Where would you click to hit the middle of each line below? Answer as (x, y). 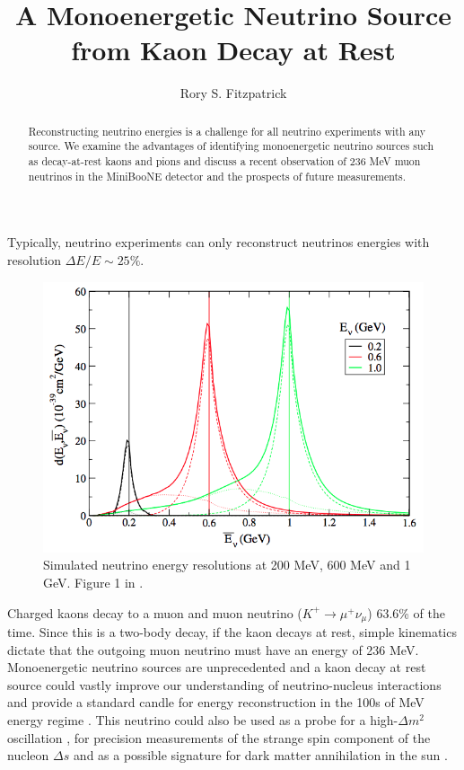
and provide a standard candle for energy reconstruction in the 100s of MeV (216, 702)
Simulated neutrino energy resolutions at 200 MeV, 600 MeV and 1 (227, 565)
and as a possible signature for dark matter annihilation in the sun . (260, 755)
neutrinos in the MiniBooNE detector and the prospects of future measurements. (217, 176)
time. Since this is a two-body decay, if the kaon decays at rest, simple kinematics (232, 632)
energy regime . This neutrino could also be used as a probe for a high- (203, 720)
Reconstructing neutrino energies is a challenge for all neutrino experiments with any (227, 131)
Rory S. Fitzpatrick (233, 93)
